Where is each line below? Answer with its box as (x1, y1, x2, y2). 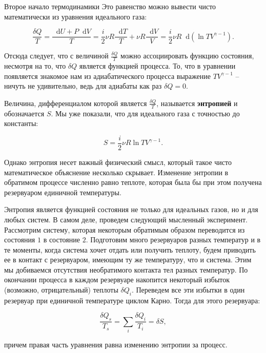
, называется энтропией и (156, 97, 238, 108)
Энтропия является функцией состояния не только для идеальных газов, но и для (4, 204, 258, 215)
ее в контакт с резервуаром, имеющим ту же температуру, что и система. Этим (4, 254, 252, 265)
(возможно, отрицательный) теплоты (4, 284, 118, 295)
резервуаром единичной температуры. (4, 186, 121, 197)
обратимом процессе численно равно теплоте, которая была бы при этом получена (4, 177, 262, 188)
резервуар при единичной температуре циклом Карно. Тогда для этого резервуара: (4, 295, 260, 305)
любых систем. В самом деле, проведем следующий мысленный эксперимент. (4, 214, 248, 224)
